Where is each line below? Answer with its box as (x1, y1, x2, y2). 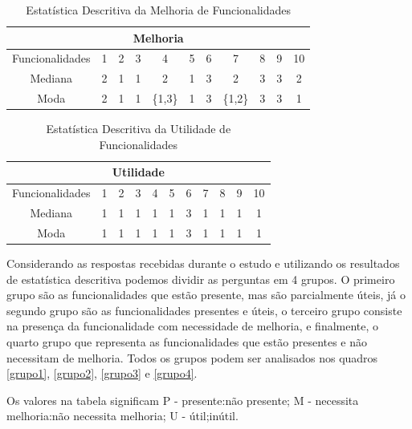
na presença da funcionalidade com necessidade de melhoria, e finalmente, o (6, 318, 379, 334)
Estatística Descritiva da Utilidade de (46, 120, 231, 137)
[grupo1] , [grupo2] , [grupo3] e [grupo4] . (6, 365, 198, 382)
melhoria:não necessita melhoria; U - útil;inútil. (6, 407, 239, 424)
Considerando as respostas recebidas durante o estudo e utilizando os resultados (6, 255, 400, 272)
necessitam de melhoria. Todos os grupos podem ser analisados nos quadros (6, 349, 378, 366)
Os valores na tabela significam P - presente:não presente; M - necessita (6, 391, 359, 408)
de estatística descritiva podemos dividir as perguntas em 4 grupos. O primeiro (6, 270, 395, 287)
